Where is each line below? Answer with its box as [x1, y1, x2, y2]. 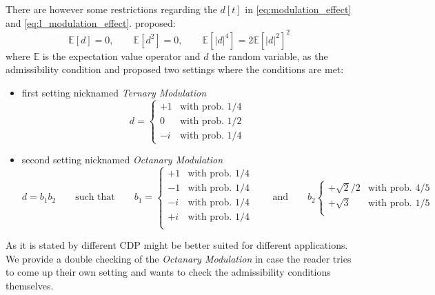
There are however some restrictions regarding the [6, 2, 217, 16]
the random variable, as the [212, 48, 328, 63]
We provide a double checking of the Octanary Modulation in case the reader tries [6, 251, 352, 265]
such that [75, 192, 115, 203]
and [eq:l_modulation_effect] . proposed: [6, 15, 176, 30]
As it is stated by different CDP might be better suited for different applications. [6, 238, 348, 252]
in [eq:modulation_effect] [245, 2, 352, 16]
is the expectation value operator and [42, 48, 201, 63]
